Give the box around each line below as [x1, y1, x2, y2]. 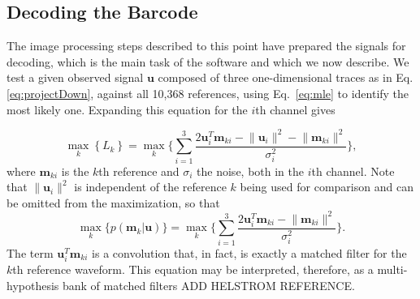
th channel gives [255, 100, 336, 117]
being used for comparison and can [240, 178, 414, 195]
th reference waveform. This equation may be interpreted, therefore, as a [12, 260, 374, 277]
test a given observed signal [6, 69, 144, 86]
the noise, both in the [197, 162, 305, 179]
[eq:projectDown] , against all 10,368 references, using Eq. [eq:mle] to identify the [6, 84, 409, 101]
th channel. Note [311, 162, 395, 179]
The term [6, 244, 54, 261]
